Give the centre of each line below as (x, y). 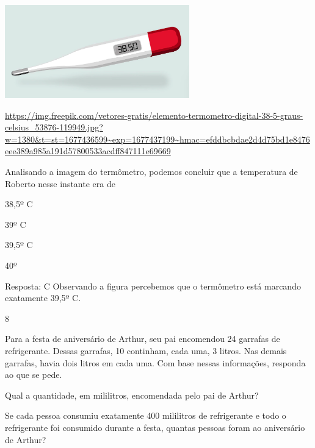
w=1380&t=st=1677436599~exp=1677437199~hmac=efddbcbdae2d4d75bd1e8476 (157, 139)
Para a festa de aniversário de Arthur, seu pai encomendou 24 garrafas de (143, 339)
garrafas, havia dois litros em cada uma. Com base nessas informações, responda (155, 362)
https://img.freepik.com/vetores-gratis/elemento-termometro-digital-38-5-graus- (154, 115)
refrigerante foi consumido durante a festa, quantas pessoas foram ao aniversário (155, 427)
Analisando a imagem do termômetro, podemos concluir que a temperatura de (151, 172)
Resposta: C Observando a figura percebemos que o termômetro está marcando (153, 286)
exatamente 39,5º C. (43, 298)
